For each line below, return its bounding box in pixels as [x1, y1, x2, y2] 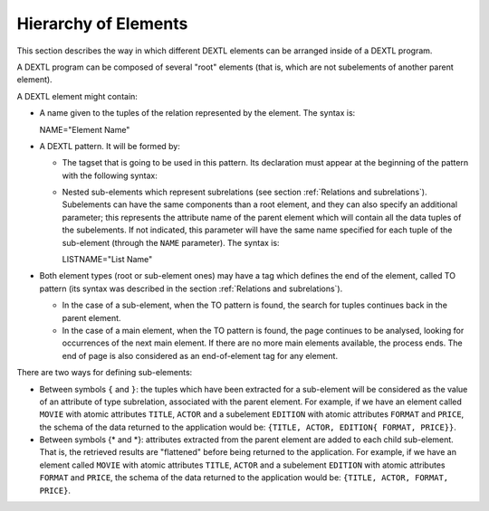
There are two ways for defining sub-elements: [16, 367, 193, 378]
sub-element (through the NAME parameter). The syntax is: [62, 237, 280, 248]
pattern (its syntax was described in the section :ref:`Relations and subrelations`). [39, 283, 343, 294]
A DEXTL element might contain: [16, 90, 138, 101]
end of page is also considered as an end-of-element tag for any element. [62, 350, 339, 361]
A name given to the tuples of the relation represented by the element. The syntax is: [39, 108, 356, 118]
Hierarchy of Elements [16, 14, 188, 33]
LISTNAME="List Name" [62, 254, 153, 265]
